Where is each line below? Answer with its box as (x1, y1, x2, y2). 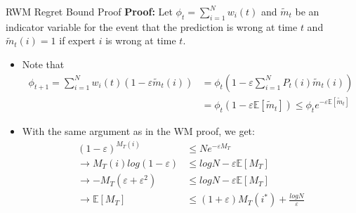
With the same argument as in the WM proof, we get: (22, 123, 255, 138)
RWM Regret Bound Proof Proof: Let (6, 4, 173, 18)
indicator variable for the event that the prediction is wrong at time (6, 19, 298, 34)
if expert (59, 33, 96, 48)
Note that (22, 56, 65, 71)
